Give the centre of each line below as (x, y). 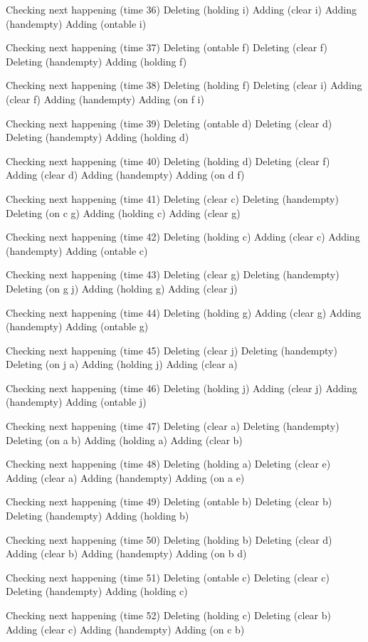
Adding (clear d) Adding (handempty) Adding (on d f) (125, 175)
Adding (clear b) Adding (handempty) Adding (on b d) (126, 553)
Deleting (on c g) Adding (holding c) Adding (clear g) (123, 212)
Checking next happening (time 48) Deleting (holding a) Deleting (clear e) (168, 464)
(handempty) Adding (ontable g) (77, 326)
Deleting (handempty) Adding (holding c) (97, 591)
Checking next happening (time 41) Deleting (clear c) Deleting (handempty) (172, 198)
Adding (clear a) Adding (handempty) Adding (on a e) (125, 477)
